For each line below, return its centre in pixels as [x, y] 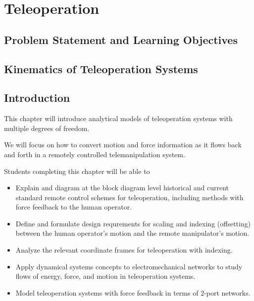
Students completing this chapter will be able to [77, 171]
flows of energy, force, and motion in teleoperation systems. [105, 276]
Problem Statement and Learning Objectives [121, 39]
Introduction [37, 98]
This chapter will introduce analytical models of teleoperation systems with [118, 118]
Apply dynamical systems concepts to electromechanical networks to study [129, 266]
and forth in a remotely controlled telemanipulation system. [95, 154]
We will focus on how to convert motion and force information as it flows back [123, 145]
